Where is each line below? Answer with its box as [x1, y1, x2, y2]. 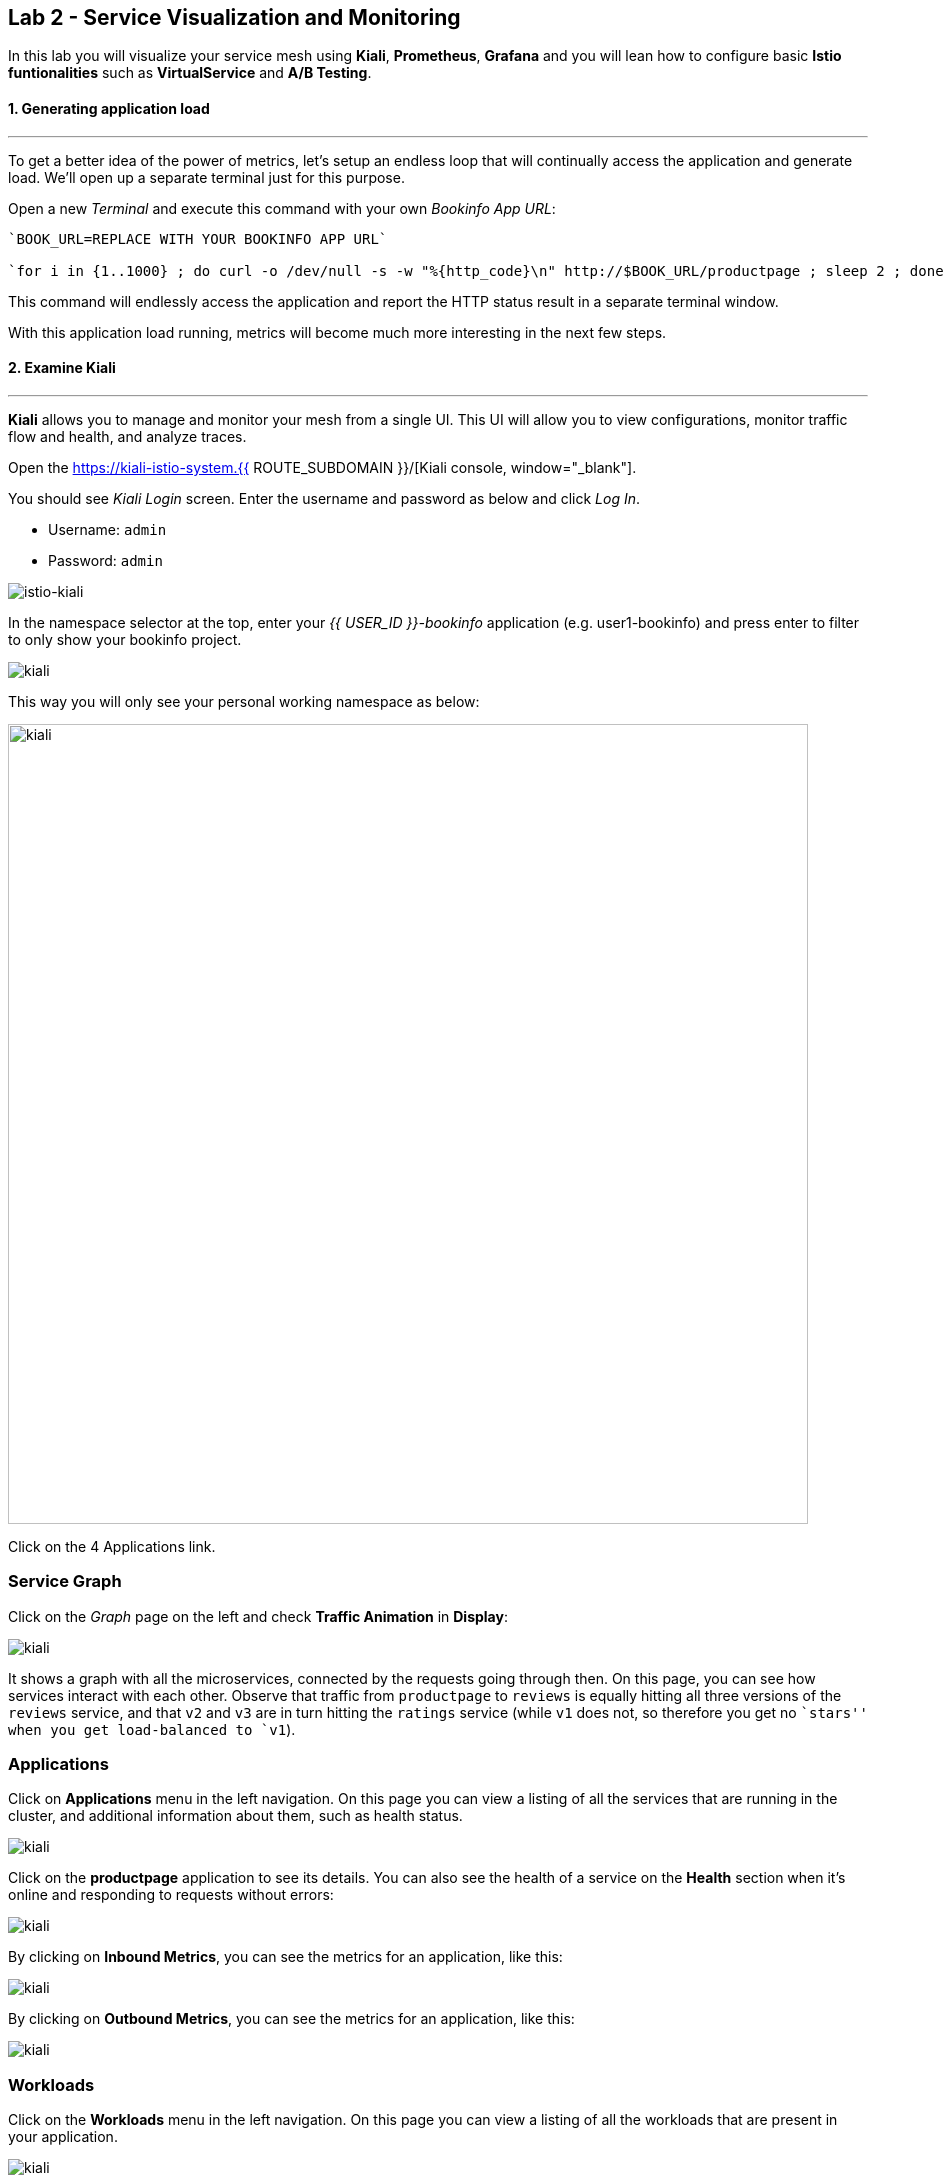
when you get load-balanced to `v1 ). [8, 1720, 296, 1738]
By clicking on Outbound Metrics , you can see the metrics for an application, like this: [8, 2010, 575, 2028]
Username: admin [48, 520, 167, 538]
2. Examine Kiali [8, 359, 116, 377]
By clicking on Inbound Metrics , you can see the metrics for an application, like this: [8, 1948, 563, 1966]
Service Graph [8, 1571, 122, 1592]
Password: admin [48, 551, 163, 569]
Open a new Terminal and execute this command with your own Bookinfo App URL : [8, 199, 556, 217]
